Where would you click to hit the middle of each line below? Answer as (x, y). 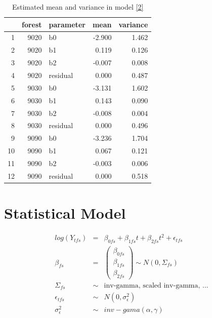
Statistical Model (65, 213)
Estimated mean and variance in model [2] (78, 7)
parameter (67, 24)
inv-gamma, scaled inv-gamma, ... (156, 285)
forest (32, 24)
